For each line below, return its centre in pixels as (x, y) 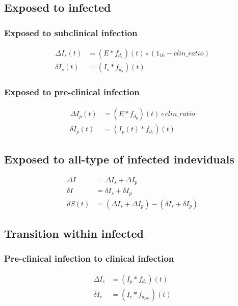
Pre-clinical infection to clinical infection (89, 258)
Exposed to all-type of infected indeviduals (119, 159)
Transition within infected (74, 233)
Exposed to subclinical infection (71, 32)
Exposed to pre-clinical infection (72, 91)
